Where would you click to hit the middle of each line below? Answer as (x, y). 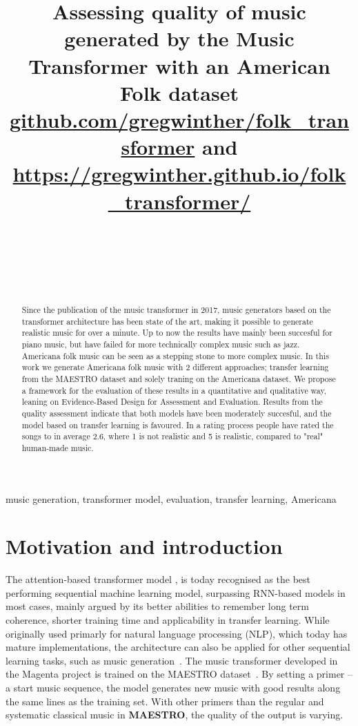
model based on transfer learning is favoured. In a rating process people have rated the (178, 424)
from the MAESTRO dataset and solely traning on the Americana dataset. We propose (179, 378)
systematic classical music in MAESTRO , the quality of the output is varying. (175, 715)
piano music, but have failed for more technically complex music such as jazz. (161, 344)
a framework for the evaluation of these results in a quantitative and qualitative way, (174, 390)
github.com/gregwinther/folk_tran (179, 119)
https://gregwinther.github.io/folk (179, 174)
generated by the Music (179, 38)
